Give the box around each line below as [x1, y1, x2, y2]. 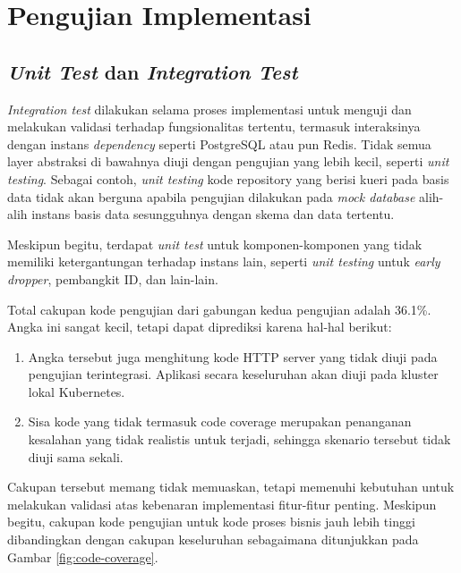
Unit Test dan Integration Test [7, 57, 298, 85]
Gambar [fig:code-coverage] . [7, 547, 158, 566]
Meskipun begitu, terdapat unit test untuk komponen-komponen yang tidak [7, 234, 423, 253]
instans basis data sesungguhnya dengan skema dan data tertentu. [31, 205, 395, 223]
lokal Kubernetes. [28, 382, 125, 400]
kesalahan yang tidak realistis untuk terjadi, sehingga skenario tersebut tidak [28, 430, 451, 449]
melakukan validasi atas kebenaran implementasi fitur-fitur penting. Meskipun [7, 494, 437, 513]
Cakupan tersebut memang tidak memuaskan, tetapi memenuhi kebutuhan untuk [7, 477, 455, 496]
